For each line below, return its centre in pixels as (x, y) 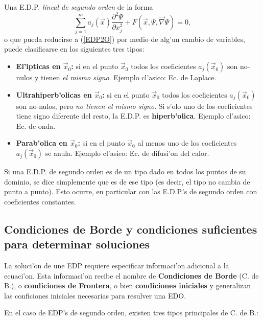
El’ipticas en (38, 66)
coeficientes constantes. (40, 201)
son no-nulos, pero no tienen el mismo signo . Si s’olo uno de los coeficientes (134, 106)
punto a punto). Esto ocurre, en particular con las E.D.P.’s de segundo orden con (131, 191)
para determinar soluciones (77, 244)
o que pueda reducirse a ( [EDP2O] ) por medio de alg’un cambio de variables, (125, 39)
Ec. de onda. (36, 125)
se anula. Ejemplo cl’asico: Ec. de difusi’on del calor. (127, 153)
